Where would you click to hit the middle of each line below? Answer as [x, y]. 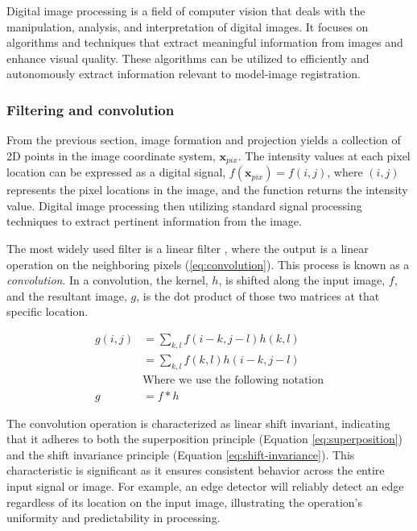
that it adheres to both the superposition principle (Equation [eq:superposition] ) [205, 439]
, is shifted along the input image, [302, 280]
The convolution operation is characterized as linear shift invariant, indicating [198, 423]
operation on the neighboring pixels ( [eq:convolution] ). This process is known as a [208, 264]
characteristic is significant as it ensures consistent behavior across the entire [196, 470]
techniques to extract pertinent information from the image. [154, 221]
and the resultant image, [67, 295]
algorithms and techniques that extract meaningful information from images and [205, 42]
